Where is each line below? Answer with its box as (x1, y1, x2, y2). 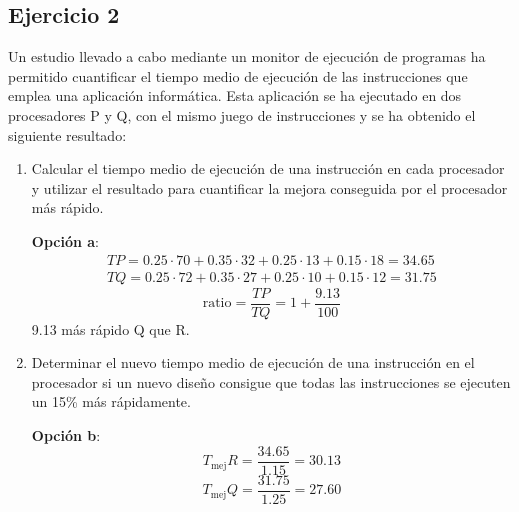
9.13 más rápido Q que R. (31, 318, 190, 339)
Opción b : (31, 425, 101, 446)
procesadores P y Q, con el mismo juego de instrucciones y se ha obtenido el (8, 104, 476, 125)
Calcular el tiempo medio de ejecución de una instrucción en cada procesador (31, 158, 505, 179)
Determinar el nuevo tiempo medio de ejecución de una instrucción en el (31, 352, 475, 373)
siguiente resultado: (8, 124, 127, 145)
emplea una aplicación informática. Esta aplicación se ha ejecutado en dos (8, 85, 462, 106)
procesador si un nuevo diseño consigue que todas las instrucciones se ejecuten (31, 371, 511, 392)
